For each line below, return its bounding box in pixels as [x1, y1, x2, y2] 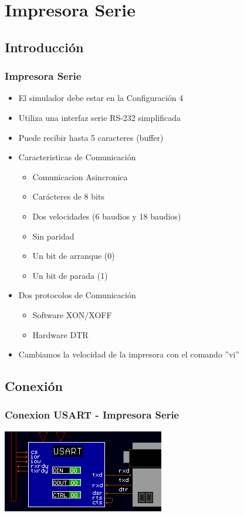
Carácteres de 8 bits [32, 190, 104, 203]
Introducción [5, 38, 84, 56]
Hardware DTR [32, 328, 89, 340]
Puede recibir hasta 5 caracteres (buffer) [18, 131, 164, 143]
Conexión [5, 377, 63, 395]
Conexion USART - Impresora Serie [5, 407, 179, 422]
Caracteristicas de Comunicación [18, 151, 136, 163]
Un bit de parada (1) [32, 269, 108, 281]
